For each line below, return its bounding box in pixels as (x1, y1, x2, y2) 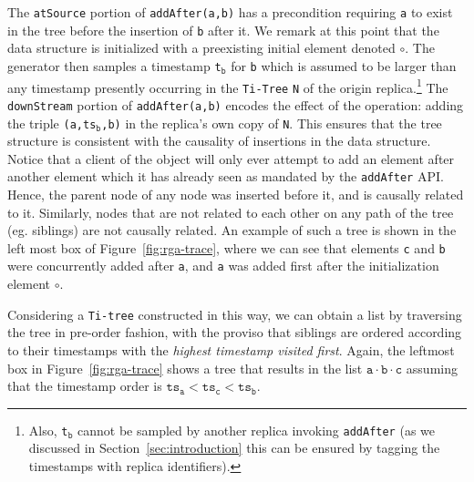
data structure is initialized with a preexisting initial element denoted (7, 38, 396, 57)
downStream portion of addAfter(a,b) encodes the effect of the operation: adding (7, 95, 464, 114)
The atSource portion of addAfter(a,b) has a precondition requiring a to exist (7, 3, 453, 21)
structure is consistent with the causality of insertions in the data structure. (7, 131, 431, 150)
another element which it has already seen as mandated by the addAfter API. (7, 167, 444, 186)
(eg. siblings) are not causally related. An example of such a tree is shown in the (7, 220, 457, 240)
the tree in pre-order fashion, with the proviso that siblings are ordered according (7, 323, 462, 342)
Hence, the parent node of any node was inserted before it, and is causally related (7, 185, 464, 204)
